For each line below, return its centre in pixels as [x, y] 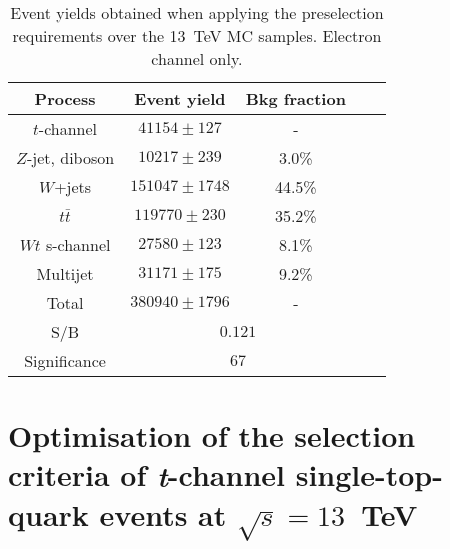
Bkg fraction [295, 98]
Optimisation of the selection [212, 435]
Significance [65, 360]
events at [163, 513]
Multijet [65, 273]
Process [65, 98]
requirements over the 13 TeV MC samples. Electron [197, 35]
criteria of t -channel [146, 475]
